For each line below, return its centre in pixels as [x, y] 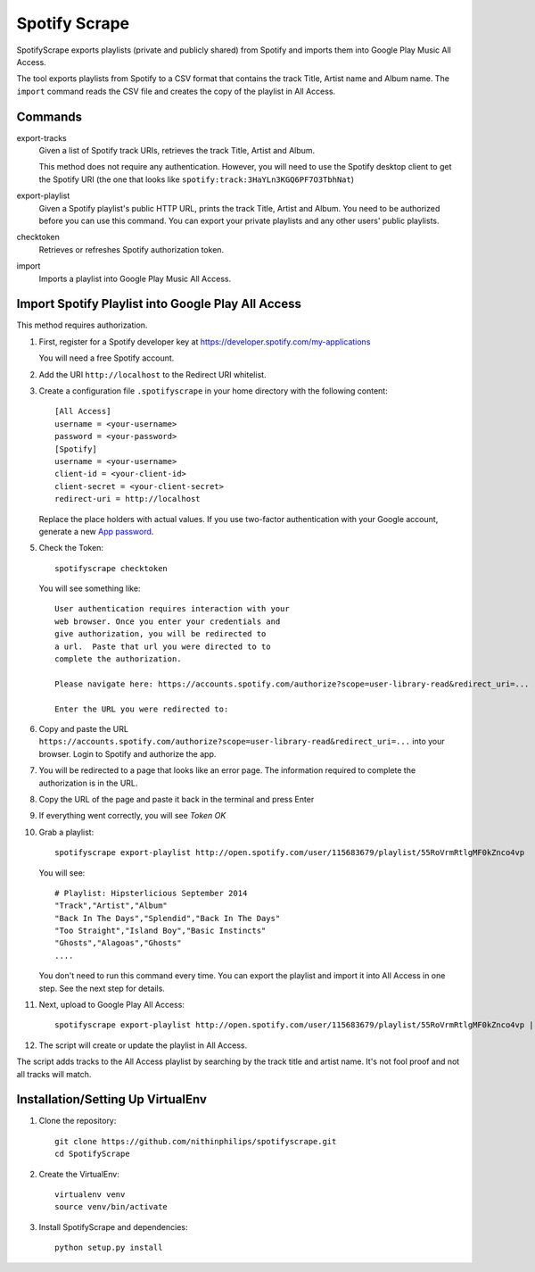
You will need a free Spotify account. [107, 358]
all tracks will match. [54, 1074]
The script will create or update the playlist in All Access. [143, 1045]
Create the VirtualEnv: [79, 1174]
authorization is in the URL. [88, 783]
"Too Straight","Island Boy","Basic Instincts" [160, 931]
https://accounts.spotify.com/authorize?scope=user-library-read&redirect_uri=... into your [242, 742]
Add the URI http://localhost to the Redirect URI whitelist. [152, 374]
